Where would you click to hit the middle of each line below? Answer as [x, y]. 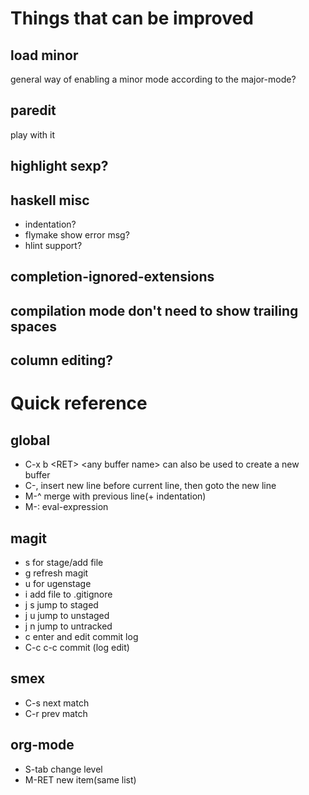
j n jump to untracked [68, 626]
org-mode [42, 745]
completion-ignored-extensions [112, 277]
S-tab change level [63, 769]
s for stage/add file [64, 562]
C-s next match [57, 703]
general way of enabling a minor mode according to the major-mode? [153, 79]
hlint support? [53, 246]
